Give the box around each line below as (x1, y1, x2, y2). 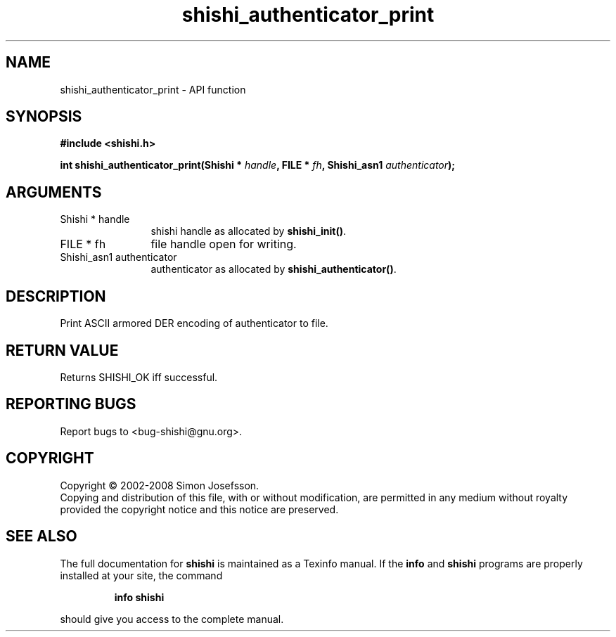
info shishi (114, 591, 165, 603)
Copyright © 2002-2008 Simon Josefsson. (60, 479, 259, 491)
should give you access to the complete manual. (60, 612, 284, 625)
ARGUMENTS (6, 183, 102, 201)
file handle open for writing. (150, 237, 297, 252)
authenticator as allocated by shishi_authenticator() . (150, 263, 397, 276)
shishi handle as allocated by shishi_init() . (150, 225, 346, 238)
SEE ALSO (6, 527, 77, 546)
